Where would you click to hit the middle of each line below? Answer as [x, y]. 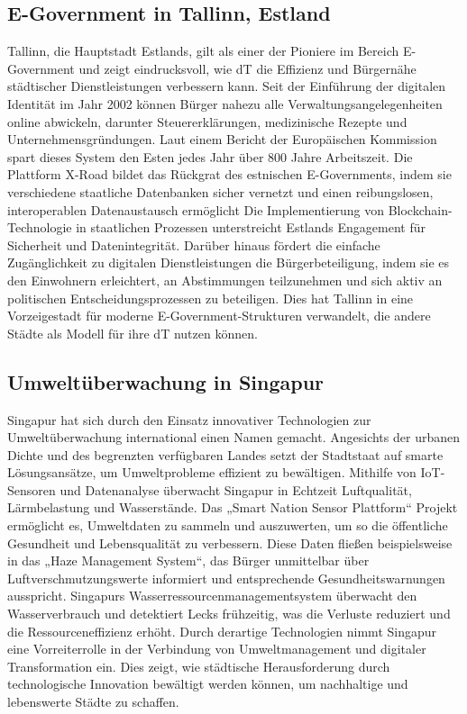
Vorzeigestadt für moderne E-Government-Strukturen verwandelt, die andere [219, 316]
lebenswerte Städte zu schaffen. [93, 701]
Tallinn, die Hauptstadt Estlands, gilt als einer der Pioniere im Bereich [203, 51]
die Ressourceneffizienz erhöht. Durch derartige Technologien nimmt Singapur [222, 631]
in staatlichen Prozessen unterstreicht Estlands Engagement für [251, 227]
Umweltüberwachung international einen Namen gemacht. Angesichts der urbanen [233, 437]
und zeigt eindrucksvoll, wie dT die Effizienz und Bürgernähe [247, 68]
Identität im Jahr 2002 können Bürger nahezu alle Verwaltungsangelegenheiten [225, 103]
